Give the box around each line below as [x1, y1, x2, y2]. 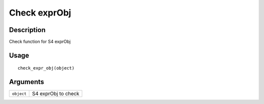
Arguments [9, 78, 44, 86]
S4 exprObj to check [32, 90, 80, 97]
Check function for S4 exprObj [9, 39, 71, 45]
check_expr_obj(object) [18, 66, 75, 71]
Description [9, 26, 46, 34]
